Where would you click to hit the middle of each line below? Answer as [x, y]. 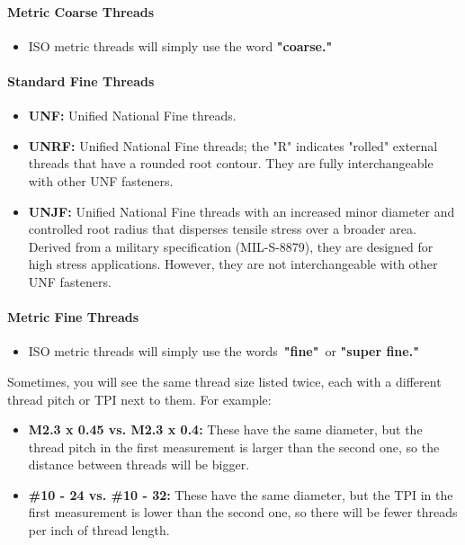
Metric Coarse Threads [81, 11]
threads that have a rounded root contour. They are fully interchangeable [231, 163]
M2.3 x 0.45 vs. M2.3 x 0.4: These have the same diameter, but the [225, 429]
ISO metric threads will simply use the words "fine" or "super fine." [224, 351]
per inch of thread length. [99, 530]
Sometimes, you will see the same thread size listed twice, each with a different [224, 381]
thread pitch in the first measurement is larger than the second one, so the [234, 447]
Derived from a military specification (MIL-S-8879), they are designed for [231, 246]
